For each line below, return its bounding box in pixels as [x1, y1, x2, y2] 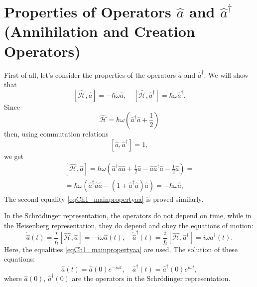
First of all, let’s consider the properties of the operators [4, 69, 176, 80]
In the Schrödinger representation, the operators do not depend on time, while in [4, 210, 252, 221]
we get [4, 150, 24, 161]
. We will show [204, 69, 249, 80]
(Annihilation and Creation [4, 21, 195, 41]
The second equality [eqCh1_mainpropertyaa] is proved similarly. [4, 193, 204, 204]
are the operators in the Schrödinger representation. [72, 273, 231, 283]
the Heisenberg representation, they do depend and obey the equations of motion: [4, 220, 254, 230]
